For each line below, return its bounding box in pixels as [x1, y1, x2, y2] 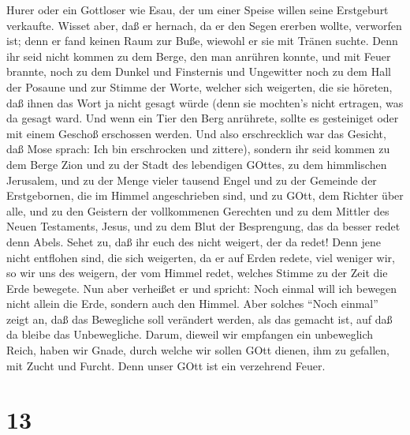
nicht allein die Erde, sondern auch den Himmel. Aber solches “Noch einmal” [6, 295, 378, 312]
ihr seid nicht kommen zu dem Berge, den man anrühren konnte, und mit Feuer [6, 47, 391, 64]
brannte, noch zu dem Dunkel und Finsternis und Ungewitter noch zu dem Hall [6, 63, 391, 80]
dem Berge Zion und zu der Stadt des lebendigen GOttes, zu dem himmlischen [6, 156, 387, 172]
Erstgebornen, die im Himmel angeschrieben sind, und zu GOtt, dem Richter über [6, 187, 404, 204]
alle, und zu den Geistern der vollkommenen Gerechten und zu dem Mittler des [6, 202, 389, 219]
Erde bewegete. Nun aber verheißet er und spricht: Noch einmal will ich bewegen [6, 279, 397, 296]
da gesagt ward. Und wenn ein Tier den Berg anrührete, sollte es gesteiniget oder [6, 110, 399, 126]
